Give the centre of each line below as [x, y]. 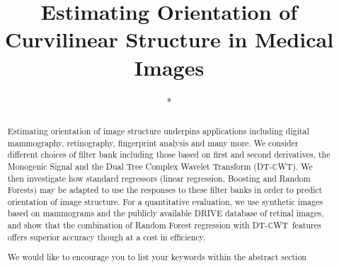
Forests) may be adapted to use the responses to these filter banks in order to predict [165, 190]
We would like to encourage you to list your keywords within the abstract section [157, 257]
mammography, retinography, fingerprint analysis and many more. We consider [153, 142]
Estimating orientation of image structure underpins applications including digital [158, 130]
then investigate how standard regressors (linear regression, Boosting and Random [159, 178]
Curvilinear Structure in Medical [169, 39]
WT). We [295, 166]
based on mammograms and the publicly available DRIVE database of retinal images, [166, 213]
